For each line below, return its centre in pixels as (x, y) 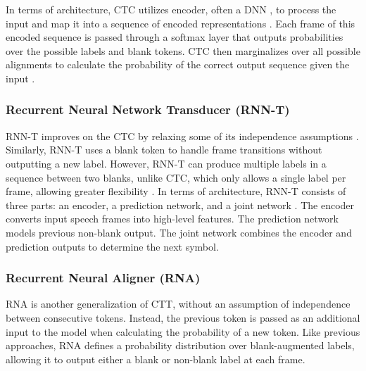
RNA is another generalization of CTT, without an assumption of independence (178, 304)
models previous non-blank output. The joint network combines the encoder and (179, 232)
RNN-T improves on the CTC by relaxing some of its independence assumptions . (182, 136)
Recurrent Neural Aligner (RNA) (103, 278)
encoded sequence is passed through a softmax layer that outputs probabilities (175, 37)
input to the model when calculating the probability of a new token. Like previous (183, 331)
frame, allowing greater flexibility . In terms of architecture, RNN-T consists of (176, 191)
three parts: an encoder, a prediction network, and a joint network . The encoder (180, 205)
